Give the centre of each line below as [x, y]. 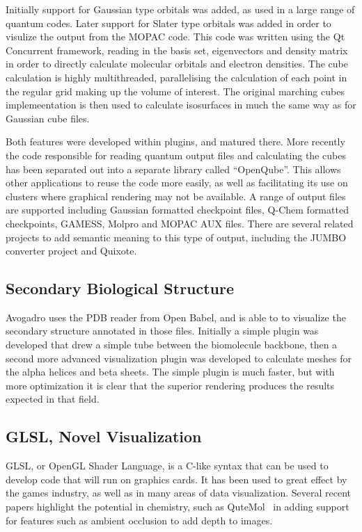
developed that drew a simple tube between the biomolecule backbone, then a [172, 345]
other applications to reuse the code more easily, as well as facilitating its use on [177, 183]
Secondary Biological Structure [120, 288]
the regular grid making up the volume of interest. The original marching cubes [175, 91]
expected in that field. [53, 399]
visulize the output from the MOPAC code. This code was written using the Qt [175, 37]
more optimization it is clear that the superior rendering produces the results [170, 385]
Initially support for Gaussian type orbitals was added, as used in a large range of [180, 9]
